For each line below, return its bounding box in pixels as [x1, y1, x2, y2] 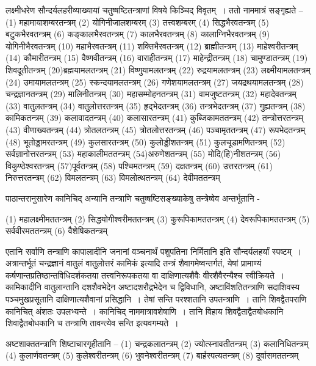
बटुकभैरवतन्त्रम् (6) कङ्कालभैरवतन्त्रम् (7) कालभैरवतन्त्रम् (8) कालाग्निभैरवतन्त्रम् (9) [5, 27, 270, 40]
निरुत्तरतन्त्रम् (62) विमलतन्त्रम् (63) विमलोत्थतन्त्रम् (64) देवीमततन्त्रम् [5, 171, 220, 184]
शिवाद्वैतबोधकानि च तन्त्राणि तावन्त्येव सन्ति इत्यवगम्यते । [5, 317, 179, 329]
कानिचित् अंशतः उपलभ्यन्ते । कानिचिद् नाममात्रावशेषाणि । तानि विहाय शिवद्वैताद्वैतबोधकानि [5, 304, 284, 317]
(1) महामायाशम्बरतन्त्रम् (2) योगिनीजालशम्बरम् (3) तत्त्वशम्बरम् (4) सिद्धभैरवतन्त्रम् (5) [5, 15, 269, 28]
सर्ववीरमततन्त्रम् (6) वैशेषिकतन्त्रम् [5, 224, 108, 237]
